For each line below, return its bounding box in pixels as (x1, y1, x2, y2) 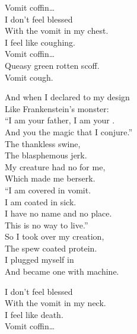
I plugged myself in (5, 253, 74, 266)
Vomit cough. (5, 71, 53, 83)
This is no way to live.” (5, 218, 88, 231)
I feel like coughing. (5, 36, 75, 48)
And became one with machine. (5, 265, 119, 278)
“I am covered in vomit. (5, 183, 91, 196)
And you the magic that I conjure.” (5, 125, 133, 138)
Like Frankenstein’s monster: (5, 102, 109, 114)
